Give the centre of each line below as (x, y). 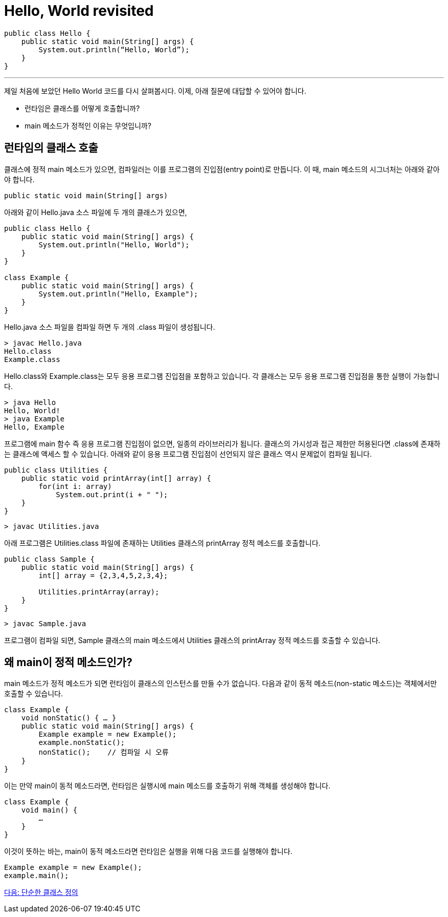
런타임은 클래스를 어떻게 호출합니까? (82, 108)
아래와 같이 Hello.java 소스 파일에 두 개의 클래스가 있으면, (96, 212)
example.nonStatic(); (82, 743)
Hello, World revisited (79, 11)
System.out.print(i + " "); (112, 494)
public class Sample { (50, 559)
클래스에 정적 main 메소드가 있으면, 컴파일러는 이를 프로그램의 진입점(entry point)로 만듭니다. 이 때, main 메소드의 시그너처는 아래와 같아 (222, 169)
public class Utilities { (56, 470)
